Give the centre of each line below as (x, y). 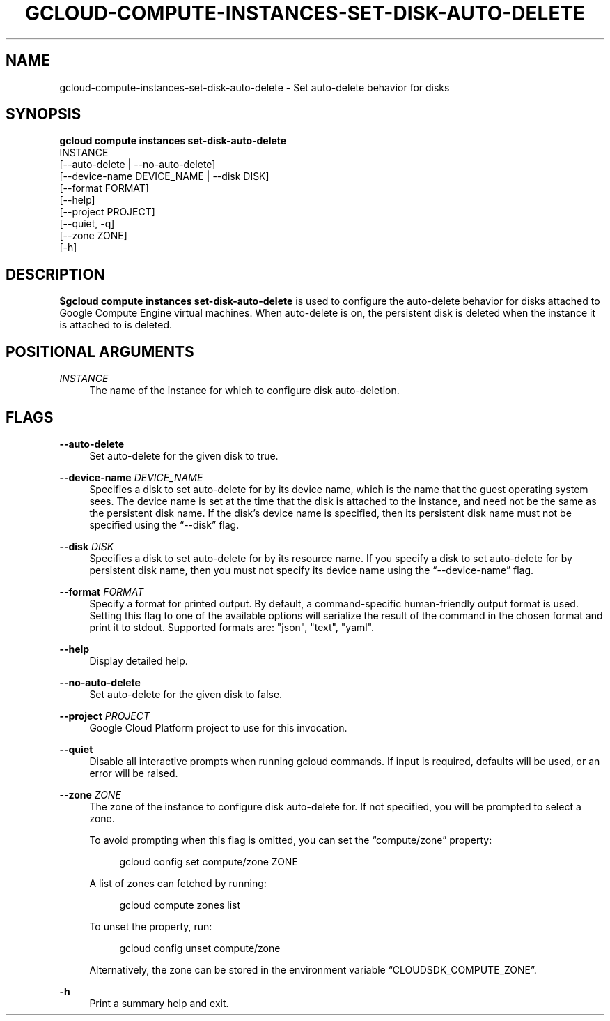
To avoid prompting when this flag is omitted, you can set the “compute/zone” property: (291, 840)
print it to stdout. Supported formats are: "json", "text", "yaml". (232, 627)
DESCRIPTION (55, 274)
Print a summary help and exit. (159, 1003)
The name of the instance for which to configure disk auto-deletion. (244, 391)
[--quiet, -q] (87, 224)
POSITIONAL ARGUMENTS (100, 351)
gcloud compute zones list (180, 905)
